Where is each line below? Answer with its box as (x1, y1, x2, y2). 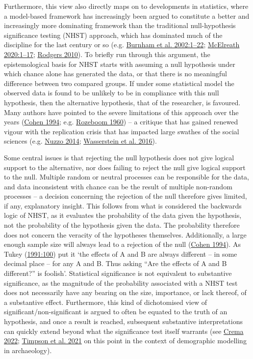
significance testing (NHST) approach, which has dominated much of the (4, 30, 223, 40)
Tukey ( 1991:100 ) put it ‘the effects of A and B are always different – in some (4, 248, 237, 259)
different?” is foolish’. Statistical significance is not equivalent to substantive (4, 268, 232, 278)
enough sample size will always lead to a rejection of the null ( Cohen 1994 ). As (4, 239, 241, 249)
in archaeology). (4, 345, 52, 355)
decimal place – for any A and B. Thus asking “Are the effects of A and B (4, 258, 227, 269)
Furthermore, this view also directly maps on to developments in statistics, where (4, 1, 249, 11)
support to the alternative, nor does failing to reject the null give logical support (4, 162, 246, 172)
